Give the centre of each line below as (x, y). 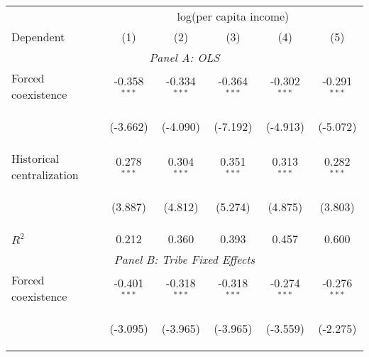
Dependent (38, 37)
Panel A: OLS (184, 57)
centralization (45, 175)
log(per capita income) (233, 16)
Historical (35, 158)
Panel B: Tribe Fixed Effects (184, 259)
